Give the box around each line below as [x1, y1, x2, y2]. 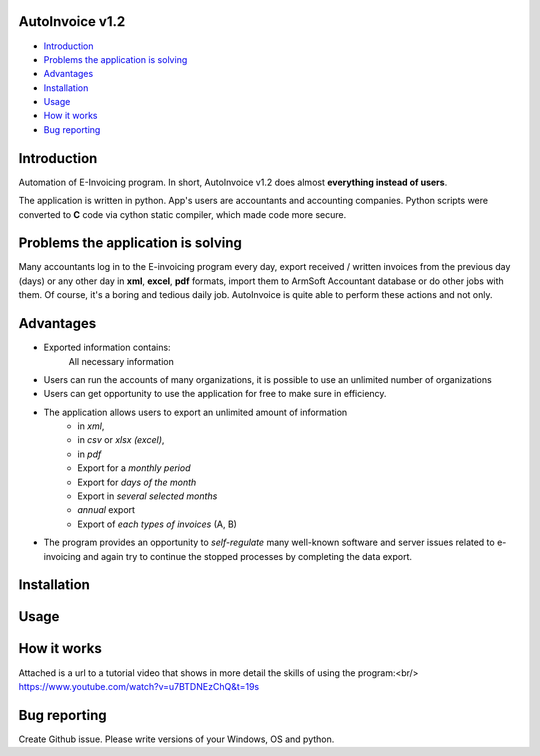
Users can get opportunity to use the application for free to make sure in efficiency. [43, 388, 387, 400]
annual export [77, 504, 135, 516]
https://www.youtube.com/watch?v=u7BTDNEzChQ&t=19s [18, 680, 260, 692]
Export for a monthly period [77, 462, 191, 474]
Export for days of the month [77, 476, 197, 488]
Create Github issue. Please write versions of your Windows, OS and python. [18, 733, 335, 745]
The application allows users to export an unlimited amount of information [43, 406, 348, 418]
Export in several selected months [77, 490, 218, 502]
